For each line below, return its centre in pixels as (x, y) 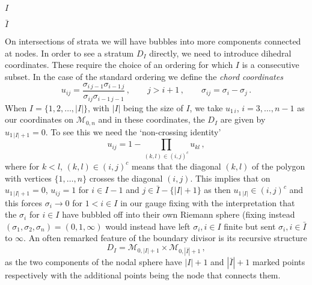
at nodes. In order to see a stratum (69, 53)
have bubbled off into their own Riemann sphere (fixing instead (179, 214)
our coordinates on (39, 119)
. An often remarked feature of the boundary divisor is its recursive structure (165, 238)
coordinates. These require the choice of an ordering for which (119, 65)
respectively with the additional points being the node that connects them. (143, 275)
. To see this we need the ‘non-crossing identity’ (133, 131)
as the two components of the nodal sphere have (93, 262)
